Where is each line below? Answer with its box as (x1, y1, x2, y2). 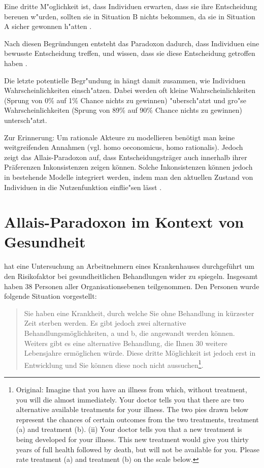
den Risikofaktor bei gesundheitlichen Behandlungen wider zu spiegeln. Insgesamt (4, 271, 258, 281)
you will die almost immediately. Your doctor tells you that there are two (16, 394, 244, 404)
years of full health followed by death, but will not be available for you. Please (16, 444, 259, 454)
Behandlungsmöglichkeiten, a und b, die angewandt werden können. (24, 327, 235, 338)
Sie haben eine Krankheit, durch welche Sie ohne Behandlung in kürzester (24, 307, 254, 318)
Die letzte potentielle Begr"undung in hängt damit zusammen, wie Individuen (4, 75, 246, 85)
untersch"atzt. (4, 114, 47, 125)
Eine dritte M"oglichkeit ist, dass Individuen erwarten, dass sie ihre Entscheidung (4, 1, 257, 11)
